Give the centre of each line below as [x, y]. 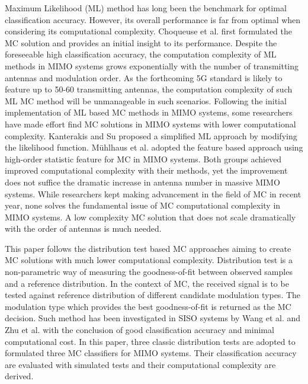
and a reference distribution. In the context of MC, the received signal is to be [147, 283]
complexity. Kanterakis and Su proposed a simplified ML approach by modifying [151, 135]
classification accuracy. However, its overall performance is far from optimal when [153, 19]
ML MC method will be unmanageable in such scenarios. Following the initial [146, 100]
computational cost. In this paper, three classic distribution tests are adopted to [150, 341]
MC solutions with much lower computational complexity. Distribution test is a [149, 260]
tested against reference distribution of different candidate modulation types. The [153, 295]
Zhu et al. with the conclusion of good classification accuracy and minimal [139, 330]
